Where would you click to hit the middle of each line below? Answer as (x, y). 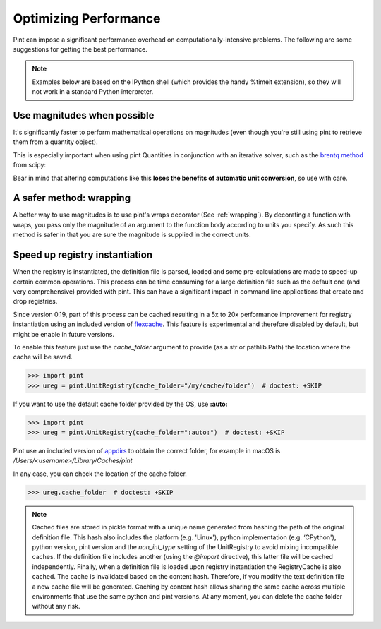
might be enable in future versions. (64, 334)
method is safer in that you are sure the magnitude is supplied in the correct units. (132, 235)
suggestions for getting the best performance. (80, 49)
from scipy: (29, 165)
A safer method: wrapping (72, 198)
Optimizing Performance (87, 18)
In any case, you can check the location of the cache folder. (100, 474)
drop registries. (35, 301)
